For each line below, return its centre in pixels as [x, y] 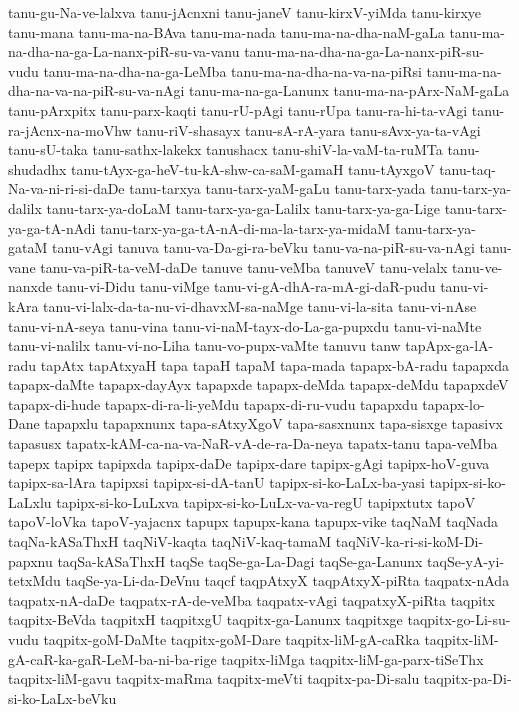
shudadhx [37, 168]
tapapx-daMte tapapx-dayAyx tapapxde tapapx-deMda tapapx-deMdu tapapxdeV [258, 384]
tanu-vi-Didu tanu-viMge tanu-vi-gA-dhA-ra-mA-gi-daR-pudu [246, 286]
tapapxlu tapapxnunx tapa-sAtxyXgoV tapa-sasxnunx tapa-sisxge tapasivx [273, 423]
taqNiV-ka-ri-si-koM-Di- [409, 541]
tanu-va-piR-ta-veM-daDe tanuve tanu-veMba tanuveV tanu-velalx [244, 266]
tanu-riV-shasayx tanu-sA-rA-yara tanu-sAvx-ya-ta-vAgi [308, 129]
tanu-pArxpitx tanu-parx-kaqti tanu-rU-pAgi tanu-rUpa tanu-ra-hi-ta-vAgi [238, 109]
